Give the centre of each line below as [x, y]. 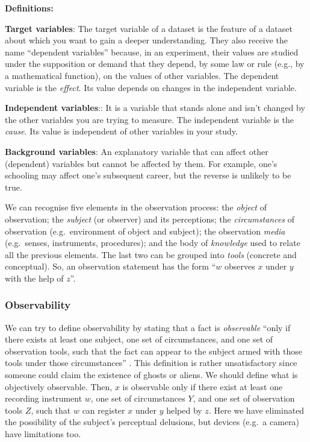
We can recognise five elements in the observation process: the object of [136, 207]
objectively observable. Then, [59, 386]
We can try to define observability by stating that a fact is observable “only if [148, 327]
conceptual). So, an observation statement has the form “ [110, 266]
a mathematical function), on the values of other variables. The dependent [142, 75]
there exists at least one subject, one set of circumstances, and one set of [139, 339]
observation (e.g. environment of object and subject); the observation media [145, 231]
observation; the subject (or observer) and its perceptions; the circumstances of [150, 219]
